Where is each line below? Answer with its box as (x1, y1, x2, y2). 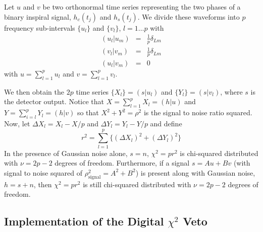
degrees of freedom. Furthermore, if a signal (55, 158, 190, 168)
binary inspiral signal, (4, 11, 71, 22)
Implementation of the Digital (4, 213, 164, 229)
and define (150, 118, 182, 128)
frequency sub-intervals (4, 22, 75, 33)
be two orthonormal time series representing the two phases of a (42, 2, 241, 12)
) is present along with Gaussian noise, (135, 167, 255, 178)
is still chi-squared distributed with (83, 179, 191, 189)
